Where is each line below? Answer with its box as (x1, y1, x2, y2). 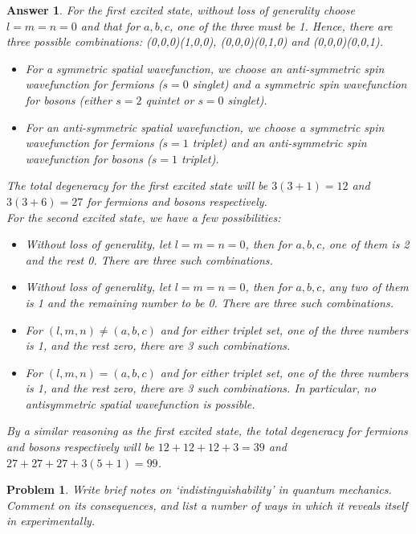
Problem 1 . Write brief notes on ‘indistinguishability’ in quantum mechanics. (6, 481, 392, 498)
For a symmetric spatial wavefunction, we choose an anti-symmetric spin (25, 60, 385, 76)
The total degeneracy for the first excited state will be (6, 177, 268, 194)
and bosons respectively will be (6, 438, 154, 455)
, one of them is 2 (321, 236, 410, 253)
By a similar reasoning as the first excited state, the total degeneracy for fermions (6, 422, 408, 439)
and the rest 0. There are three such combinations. (25, 251, 273, 268)
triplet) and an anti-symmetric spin (192, 134, 367, 151)
